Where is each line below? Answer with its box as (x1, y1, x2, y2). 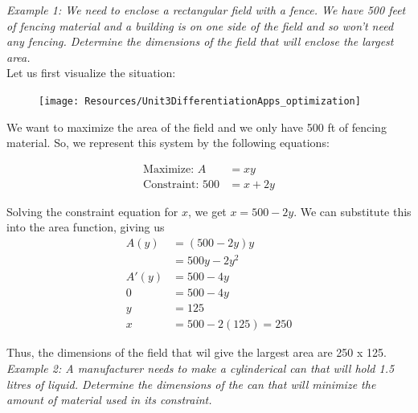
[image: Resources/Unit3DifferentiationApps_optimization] (39, 95, 361, 107)
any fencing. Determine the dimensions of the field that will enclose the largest (6, 33, 394, 50)
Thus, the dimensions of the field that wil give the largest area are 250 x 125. (6, 344, 387, 361)
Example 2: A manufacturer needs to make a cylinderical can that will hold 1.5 (6, 359, 395, 376)
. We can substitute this (293, 202, 412, 219)
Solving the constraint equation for (6, 202, 178, 219)
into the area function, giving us (6, 219, 165, 235)
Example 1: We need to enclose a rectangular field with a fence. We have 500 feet (6, 2, 406, 18)
